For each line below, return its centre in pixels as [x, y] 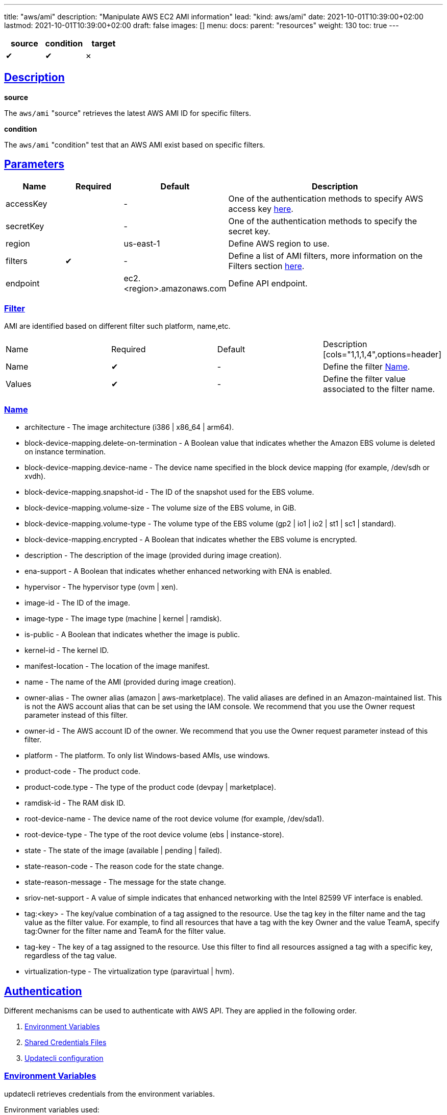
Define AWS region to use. [279, 243]
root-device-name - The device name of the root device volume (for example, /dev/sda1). [175, 819]
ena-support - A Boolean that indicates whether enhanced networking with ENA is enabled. [178, 571]
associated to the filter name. [379, 389]
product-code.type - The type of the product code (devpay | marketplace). [150, 787]
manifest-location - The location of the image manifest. [117, 666]
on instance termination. [65, 452]
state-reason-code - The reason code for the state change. [124, 866]
